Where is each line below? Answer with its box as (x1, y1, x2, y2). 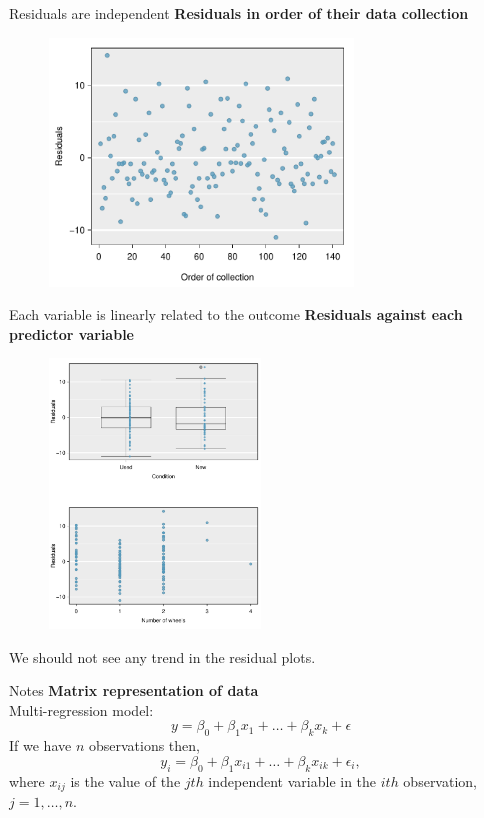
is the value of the (70, 770, 181, 791)
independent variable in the (208, 770, 377, 791)
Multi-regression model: (9, 699, 154, 720)
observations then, (88, 735, 200, 756)
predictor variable (9, 323, 134, 344)
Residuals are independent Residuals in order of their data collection (9, 3, 469, 23)
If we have (9, 735, 72, 756)
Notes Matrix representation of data (9, 680, 259, 701)
